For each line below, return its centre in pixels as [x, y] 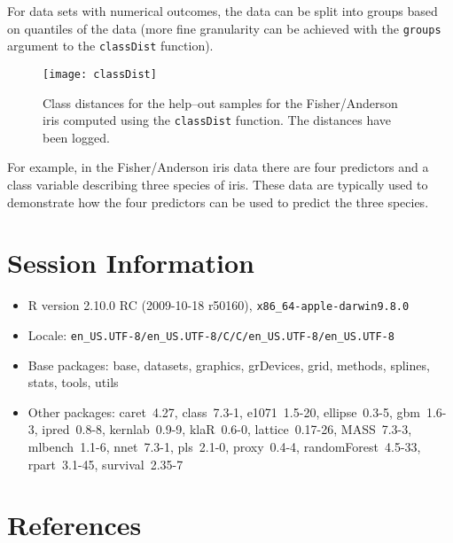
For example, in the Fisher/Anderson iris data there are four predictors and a [218, 167]
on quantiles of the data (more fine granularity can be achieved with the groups [224, 28]
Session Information [131, 263]
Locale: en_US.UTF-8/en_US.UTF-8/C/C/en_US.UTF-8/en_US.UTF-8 [211, 334]
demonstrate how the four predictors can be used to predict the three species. [218, 202]
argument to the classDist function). [110, 46]
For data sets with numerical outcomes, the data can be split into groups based [223, 11]
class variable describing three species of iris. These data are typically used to [218, 184]
